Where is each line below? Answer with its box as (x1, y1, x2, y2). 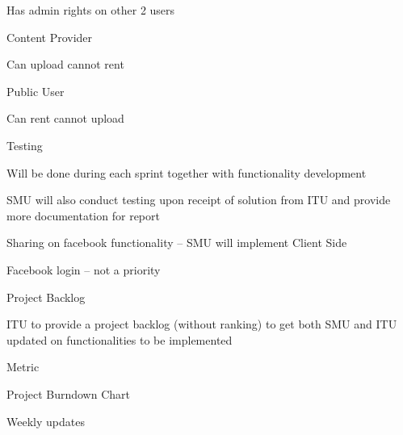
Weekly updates (6, 412, 85, 429)
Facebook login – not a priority (6, 261, 161, 278)
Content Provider (6, 28, 93, 45)
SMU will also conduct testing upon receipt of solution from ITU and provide (6, 191, 391, 208)
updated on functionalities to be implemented (6, 331, 233, 348)
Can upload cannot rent (6, 56, 124, 73)
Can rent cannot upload (6, 110, 124, 127)
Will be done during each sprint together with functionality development (6, 164, 367, 181)
